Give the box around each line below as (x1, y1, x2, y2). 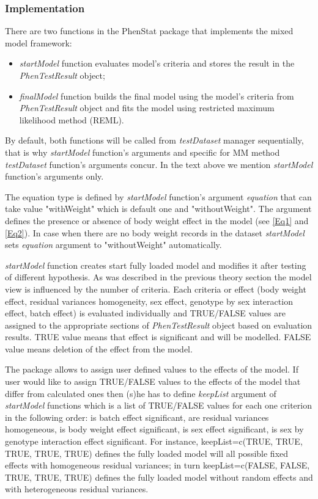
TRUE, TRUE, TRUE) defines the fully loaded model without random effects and (5, 470, 313, 483)
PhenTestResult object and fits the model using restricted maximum (19, 101, 275, 114)
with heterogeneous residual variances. (5, 483, 149, 495)
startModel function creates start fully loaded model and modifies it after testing (5, 258, 306, 271)
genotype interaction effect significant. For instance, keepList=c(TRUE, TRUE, (5, 435, 303, 448)
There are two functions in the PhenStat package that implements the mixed (5, 24, 294, 37)
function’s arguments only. (5, 170, 104, 183)
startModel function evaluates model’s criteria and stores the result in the (19, 57, 295, 70)
